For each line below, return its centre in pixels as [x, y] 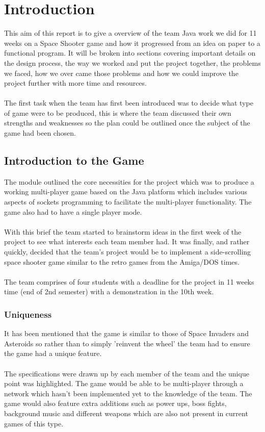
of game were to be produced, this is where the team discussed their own [118, 112]
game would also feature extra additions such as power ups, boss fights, [115, 403]
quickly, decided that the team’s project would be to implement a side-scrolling [128, 252]
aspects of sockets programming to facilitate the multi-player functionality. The [128, 202]
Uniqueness [28, 314]
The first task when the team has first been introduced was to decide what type [129, 103]
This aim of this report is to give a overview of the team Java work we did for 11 [130, 33]
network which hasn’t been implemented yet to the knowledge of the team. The [128, 393]
